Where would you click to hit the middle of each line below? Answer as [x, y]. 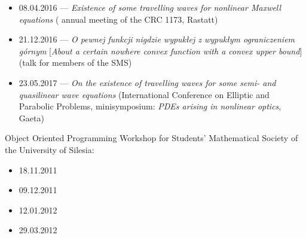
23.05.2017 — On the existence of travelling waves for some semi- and [147, 82]
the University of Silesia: [50, 149]
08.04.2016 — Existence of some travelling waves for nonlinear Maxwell [150, 7]
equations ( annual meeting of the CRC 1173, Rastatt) [118, 19]
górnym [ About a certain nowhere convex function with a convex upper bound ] [160, 51]
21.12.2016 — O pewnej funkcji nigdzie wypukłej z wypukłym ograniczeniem [157, 39]
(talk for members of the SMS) [75, 62]
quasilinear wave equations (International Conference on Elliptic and [144, 94]
